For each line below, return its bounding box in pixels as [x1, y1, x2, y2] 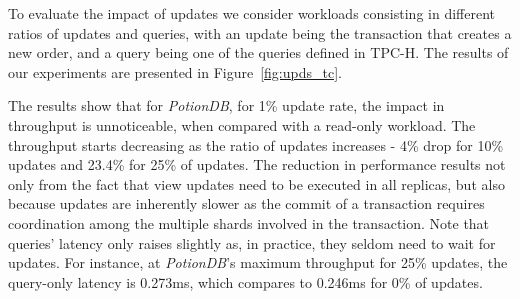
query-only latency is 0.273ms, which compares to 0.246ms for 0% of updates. [8, 271, 483, 292]
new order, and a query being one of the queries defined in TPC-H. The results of [8, 42, 509, 63]
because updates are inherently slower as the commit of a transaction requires [8, 193, 485, 214]
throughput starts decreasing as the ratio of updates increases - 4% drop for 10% [8, 134, 504, 155]
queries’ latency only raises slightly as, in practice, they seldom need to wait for [8, 232, 496, 253]
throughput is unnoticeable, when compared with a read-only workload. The [8, 114, 476, 135]
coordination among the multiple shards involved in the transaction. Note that [8, 212, 490, 233]
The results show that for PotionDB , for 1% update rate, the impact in [8, 95, 445, 116]
